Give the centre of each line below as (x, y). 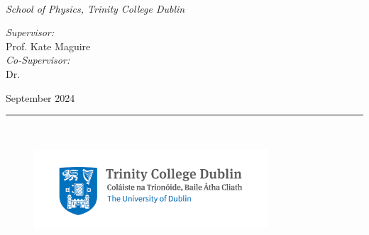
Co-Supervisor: (38, 60)
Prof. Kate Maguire (48, 46)
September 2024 (40, 97)
